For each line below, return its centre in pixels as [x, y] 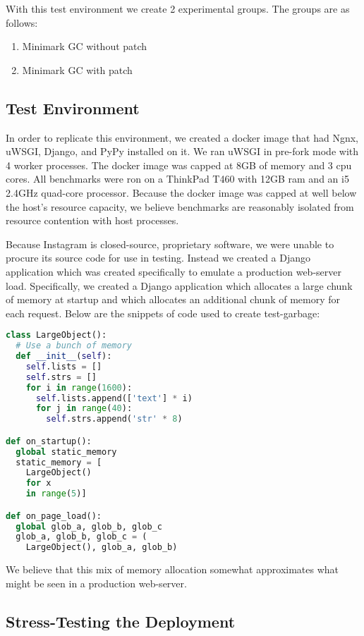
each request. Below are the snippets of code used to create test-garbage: [163, 313]
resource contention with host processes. [92, 220]
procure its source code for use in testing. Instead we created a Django [158, 258]
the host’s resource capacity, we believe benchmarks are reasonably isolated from [180, 206]
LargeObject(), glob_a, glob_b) [102, 548]
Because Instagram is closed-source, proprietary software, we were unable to [170, 244]
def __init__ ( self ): [64, 356]
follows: [22, 22]
